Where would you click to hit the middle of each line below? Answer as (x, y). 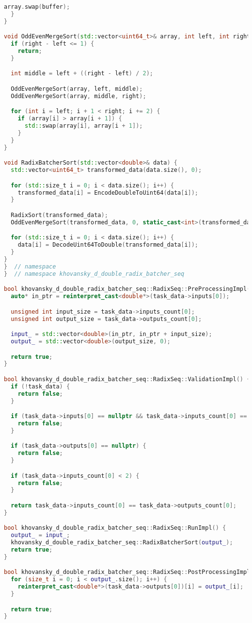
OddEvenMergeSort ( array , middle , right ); (79, 96)
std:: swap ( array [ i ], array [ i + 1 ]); (84, 126)
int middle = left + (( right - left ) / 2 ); (82, 74)
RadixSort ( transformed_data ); (59, 215)
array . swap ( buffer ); (37, 7)
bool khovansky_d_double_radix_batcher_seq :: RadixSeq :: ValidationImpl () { (127, 379)
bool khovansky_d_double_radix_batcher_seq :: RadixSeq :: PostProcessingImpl (127, 572)
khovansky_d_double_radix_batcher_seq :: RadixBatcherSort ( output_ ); (122, 543)
